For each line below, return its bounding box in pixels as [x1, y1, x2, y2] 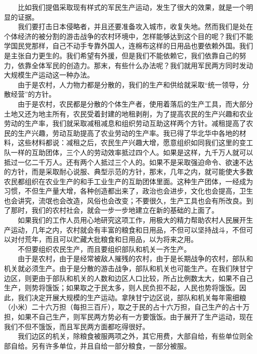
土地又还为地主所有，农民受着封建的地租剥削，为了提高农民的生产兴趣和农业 [4, 108, 253, 118]
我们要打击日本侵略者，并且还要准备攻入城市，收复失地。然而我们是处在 [17, 21, 253, 32]
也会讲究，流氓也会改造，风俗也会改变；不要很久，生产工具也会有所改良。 [4, 195, 246, 205]
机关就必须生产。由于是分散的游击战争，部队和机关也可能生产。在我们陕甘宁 [4, 263, 253, 274]
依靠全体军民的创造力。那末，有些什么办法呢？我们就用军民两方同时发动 [17, 60, 253, 70]
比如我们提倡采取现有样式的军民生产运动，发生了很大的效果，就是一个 [17, 2, 246, 12]
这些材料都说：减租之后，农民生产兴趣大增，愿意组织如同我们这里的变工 [17, 137, 253, 148]
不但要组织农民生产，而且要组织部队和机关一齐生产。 [17, 243, 191, 254]
